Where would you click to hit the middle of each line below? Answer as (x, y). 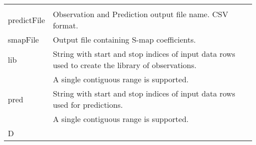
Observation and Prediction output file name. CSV (141, 14)
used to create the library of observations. (125, 65)
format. (65, 25)
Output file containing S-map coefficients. (124, 39)
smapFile (23, 39)
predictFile (27, 20)
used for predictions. (88, 105)
